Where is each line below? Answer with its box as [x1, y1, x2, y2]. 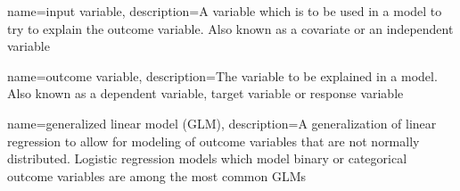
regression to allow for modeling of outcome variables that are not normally [7, 131, 420, 150]
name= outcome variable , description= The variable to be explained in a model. [7, 66, 438, 85]
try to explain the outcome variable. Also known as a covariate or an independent [7, 19, 454, 37]
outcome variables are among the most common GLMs [7, 166, 306, 185]
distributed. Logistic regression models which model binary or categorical [7, 149, 407, 168]
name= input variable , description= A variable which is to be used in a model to [7, 2, 442, 20]
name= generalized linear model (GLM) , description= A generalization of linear [7, 113, 437, 132]
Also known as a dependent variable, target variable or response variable [7, 84, 404, 103]
